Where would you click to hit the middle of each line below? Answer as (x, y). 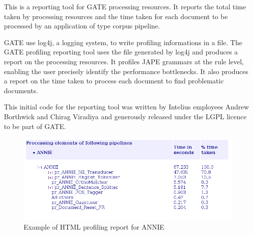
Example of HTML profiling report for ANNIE (94, 227)
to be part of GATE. (35, 126)
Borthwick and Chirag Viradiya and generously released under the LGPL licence (125, 116)
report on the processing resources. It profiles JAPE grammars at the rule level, (124, 61)
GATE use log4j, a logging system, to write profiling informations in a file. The (123, 42)
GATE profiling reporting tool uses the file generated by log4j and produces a (121, 52)
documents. (21, 90)
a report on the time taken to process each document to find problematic (114, 81)
